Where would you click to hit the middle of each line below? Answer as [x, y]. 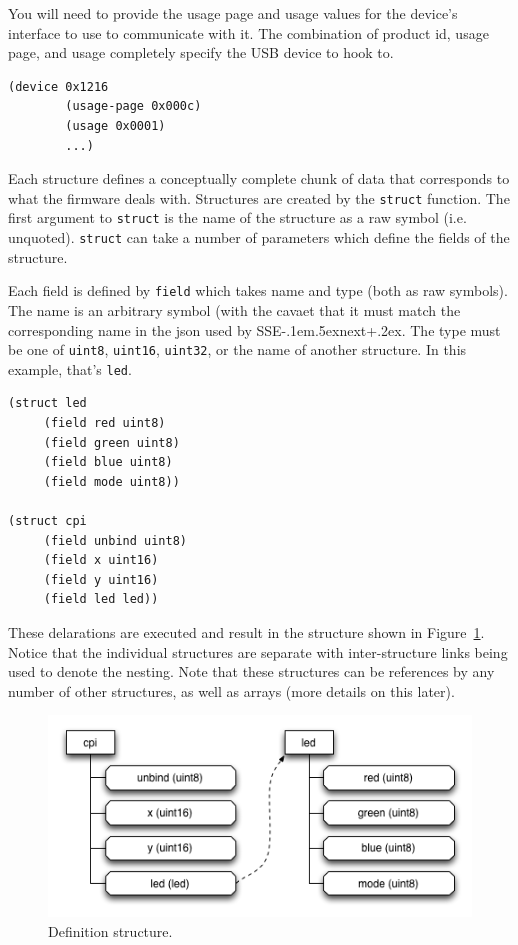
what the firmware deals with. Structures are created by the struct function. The [259, 197]
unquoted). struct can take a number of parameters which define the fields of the [259, 237]
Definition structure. [110, 930]
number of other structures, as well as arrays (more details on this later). [231, 690]
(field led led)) [101, 599]
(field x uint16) [101, 560]
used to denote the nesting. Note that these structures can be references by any [251, 671]
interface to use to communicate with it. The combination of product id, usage [248, 32]
